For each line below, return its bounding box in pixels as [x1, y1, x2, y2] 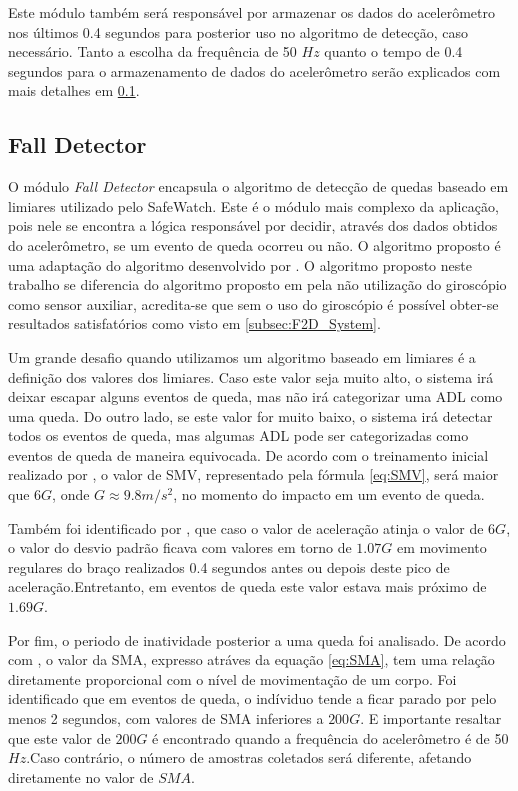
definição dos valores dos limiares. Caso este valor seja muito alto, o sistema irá [8, 366, 494, 387]
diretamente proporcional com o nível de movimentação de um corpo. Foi [8, 668, 457, 689]
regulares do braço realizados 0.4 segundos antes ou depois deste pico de [8, 556, 450, 577]
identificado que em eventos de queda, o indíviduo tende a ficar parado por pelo [8, 688, 497, 709]
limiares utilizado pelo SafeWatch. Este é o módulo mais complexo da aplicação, [8, 195, 499, 216]
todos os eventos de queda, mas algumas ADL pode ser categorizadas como [8, 425, 469, 446]
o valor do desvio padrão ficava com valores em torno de [8, 537, 352, 558]
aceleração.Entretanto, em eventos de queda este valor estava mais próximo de [8, 576, 487, 597]
